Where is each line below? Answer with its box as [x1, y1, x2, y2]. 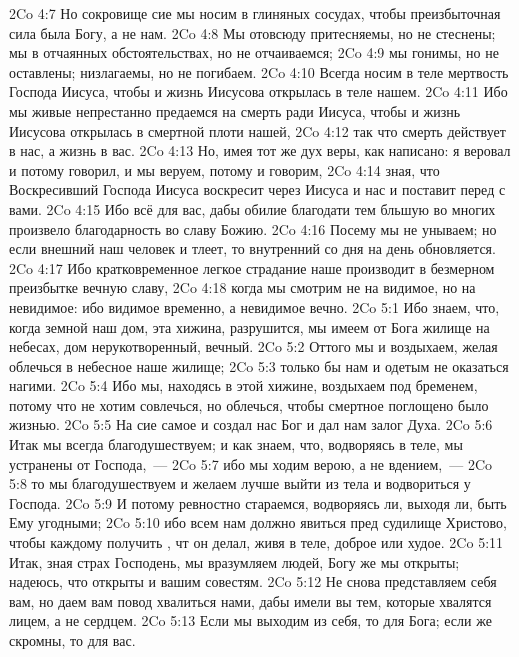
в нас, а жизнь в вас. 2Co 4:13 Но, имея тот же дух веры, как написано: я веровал [9, 140, 511, 161]
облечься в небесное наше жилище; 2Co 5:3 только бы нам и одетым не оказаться [9, 355, 509, 376]
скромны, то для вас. [9, 630, 136, 650]
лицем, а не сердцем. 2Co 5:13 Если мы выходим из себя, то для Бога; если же [9, 610, 492, 631]
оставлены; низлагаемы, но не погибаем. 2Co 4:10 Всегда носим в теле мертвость [9, 61, 509, 82]
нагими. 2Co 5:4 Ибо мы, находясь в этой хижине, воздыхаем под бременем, [9, 375, 478, 396]
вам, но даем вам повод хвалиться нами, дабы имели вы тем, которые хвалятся [9, 590, 492, 611]
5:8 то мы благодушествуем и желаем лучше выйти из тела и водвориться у [9, 473, 471, 494]
